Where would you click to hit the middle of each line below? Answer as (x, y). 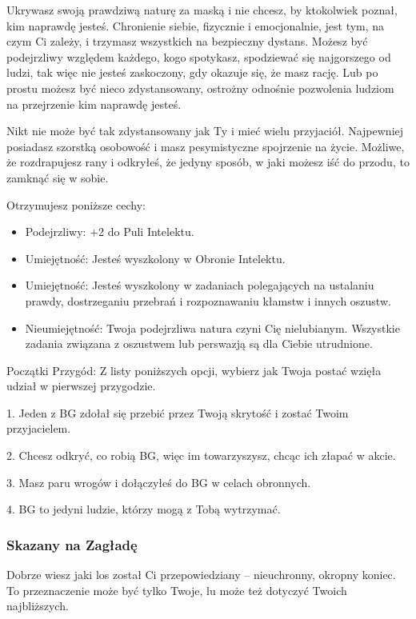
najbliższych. (38, 606)
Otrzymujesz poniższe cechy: (76, 204)
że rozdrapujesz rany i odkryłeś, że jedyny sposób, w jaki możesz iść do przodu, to (208, 162)
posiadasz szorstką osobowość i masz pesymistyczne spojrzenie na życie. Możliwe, (206, 146)
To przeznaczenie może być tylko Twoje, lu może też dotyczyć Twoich (177, 590)
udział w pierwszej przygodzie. (81, 386)
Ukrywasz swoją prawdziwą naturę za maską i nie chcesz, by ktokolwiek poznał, (202, 10)
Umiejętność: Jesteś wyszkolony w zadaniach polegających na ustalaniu (200, 285)
